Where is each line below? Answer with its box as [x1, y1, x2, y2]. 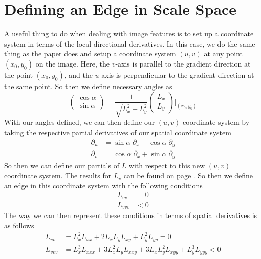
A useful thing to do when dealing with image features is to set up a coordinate [4, 28, 254, 39]
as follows [4, 220, 34, 230]
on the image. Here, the [35, 58, 110, 69]
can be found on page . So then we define [123, 170, 253, 181]
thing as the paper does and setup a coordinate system [4, 48, 176, 59]
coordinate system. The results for [4, 170, 112, 181]
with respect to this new [128, 160, 205, 170]
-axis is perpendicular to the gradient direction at [99, 69, 254, 80]
